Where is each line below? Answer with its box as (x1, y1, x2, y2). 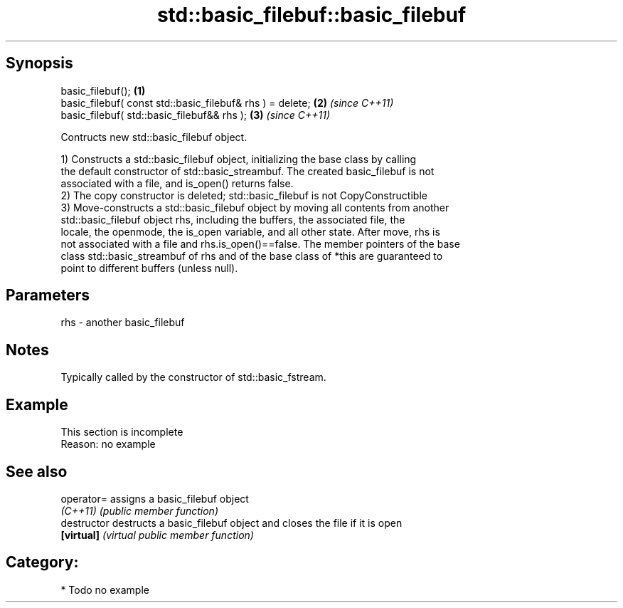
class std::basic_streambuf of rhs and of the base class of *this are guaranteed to (60, 249, 443, 262)
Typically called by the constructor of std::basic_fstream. (60, 371, 326, 384)
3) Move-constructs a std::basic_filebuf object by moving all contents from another (60, 201, 449, 214)
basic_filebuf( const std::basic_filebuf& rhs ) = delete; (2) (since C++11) (60, 96, 394, 109)
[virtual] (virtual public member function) (60, 528, 254, 541)
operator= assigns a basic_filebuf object (60, 492, 249, 505)
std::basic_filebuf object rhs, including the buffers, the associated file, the (60, 213, 405, 226)
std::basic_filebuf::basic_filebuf (156, 3, 467, 27)
